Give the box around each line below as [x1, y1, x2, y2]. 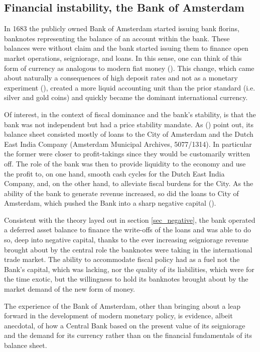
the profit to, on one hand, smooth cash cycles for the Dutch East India [4, 168, 225, 179]
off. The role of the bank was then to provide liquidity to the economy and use [4, 158, 246, 168]
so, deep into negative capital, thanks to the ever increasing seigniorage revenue [4, 234, 248, 245]
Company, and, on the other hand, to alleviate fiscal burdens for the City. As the [4, 178, 253, 189]
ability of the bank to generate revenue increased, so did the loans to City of [4, 188, 239, 198]
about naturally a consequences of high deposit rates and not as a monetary [4, 72, 238, 83]
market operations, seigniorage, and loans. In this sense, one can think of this [4, 52, 242, 63]
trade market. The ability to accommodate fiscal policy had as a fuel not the [4, 254, 240, 265]
